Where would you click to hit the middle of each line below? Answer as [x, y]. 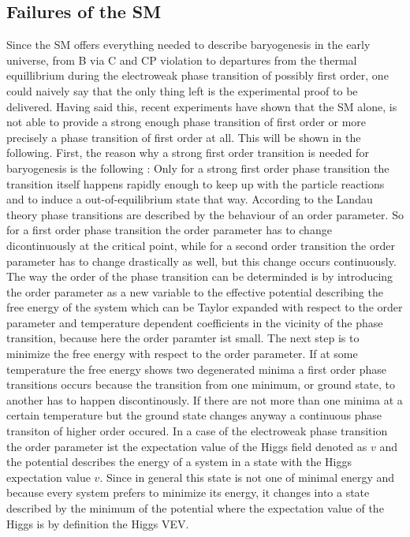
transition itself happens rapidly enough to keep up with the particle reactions [196, 183]
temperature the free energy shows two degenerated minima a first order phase [197, 369]
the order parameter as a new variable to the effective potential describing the [195, 291]
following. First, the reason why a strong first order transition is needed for [188, 153]
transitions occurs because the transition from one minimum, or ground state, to [201, 384]
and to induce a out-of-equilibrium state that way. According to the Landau [190, 199]
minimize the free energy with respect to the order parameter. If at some [182, 354]
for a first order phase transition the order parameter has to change [169, 230]
